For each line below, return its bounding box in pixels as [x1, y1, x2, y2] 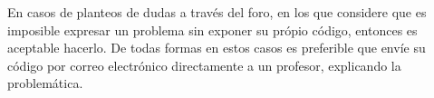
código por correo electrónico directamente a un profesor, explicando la [7, 55, 401, 74]
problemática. [7, 73, 83, 93]
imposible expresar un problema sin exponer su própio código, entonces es [7, 20, 418, 39]
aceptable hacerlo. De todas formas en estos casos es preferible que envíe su [7, 38, 426, 57]
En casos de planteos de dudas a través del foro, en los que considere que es [7, 3, 427, 21]
